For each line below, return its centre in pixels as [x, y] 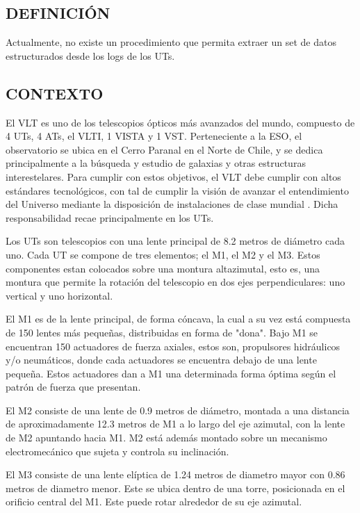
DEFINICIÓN [58, 13]
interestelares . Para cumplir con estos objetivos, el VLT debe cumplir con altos [173, 176]
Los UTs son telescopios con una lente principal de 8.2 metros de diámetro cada [175, 241]
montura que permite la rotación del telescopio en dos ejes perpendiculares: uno [175, 282]
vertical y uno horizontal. [59, 295]
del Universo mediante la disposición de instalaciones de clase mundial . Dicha [172, 204]
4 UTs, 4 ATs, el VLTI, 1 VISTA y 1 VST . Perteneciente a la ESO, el [154, 136]
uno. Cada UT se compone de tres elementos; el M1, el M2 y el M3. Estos [163, 254]
